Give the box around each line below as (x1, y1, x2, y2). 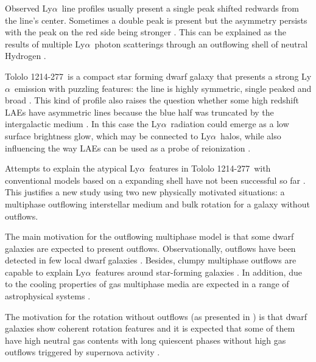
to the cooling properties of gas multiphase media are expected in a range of (5, 277, 289, 290)
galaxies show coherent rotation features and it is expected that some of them (5, 322, 295, 335)
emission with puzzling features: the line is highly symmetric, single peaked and (14, 82, 312, 94)
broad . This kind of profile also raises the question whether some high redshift (5, 94, 299, 106)
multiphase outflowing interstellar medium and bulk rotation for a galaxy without (5, 197, 310, 210)
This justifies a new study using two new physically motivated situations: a (5, 186, 285, 198)
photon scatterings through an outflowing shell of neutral (94, 37, 308, 50)
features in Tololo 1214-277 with (149, 162, 271, 175)
